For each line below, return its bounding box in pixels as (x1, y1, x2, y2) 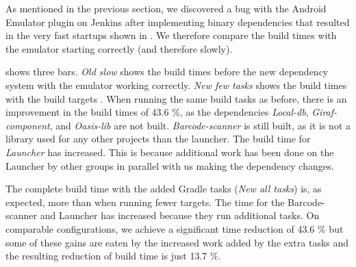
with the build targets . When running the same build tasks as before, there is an (5, 91, 347, 105)
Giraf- (311, 105, 338, 119)
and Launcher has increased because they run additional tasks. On (40, 208, 320, 222)
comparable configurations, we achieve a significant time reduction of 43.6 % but (5, 221, 344, 236)
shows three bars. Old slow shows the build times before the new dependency (5, 64, 329, 79)
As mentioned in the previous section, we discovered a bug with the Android (5, 1, 327, 15)
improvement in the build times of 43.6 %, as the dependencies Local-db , (5, 105, 309, 119)
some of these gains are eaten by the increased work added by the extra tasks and (5, 235, 349, 249)
